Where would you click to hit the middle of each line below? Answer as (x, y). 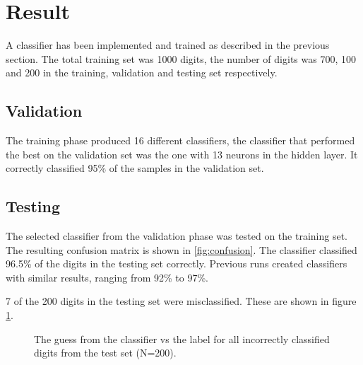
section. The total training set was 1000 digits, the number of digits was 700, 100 (181, 58)
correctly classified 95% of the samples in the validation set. (135, 168)
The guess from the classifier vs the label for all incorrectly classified (182, 338)
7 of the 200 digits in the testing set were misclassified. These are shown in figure (181, 301)
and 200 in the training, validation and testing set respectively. (142, 73)
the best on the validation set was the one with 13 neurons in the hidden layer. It (182, 154)
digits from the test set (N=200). (105, 353)
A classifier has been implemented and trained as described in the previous (168, 45)
